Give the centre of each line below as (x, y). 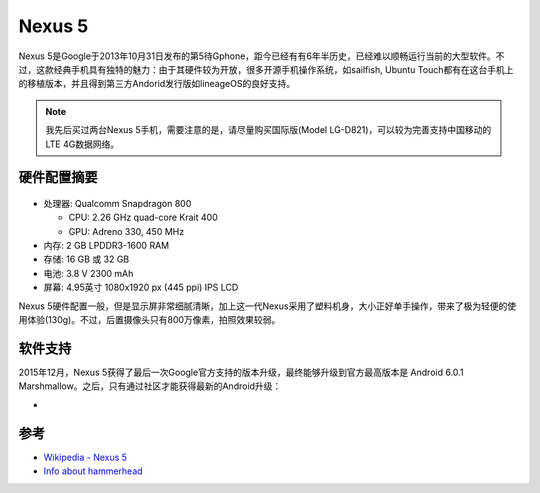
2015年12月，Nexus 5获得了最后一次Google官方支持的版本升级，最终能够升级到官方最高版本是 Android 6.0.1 (241, 372)
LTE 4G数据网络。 (82, 144)
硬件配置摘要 (58, 177)
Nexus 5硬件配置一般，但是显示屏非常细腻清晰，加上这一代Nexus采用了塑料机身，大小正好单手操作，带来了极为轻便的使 (267, 306)
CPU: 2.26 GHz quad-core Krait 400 (143, 217)
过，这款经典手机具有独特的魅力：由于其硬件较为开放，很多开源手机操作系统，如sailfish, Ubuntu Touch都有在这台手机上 (266, 69)
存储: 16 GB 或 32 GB (86, 259)
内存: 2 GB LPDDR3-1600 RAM (106, 246)
